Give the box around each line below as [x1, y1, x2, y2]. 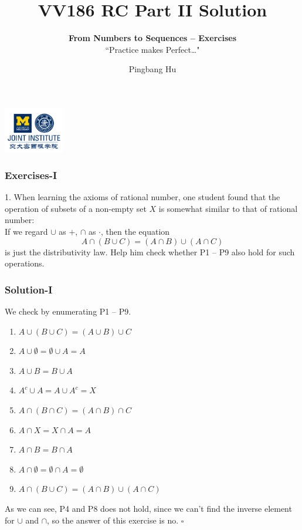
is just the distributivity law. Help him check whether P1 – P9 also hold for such [5, 245, 295, 258]
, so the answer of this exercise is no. [47, 514, 179, 526]
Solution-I [5, 282, 53, 296]
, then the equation [100, 225, 170, 238]
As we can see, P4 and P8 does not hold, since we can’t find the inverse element [5, 502, 292, 515]
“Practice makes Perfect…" [105, 43, 200, 55]
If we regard [5, 225, 48, 238]
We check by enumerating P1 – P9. [5, 305, 131, 318]
